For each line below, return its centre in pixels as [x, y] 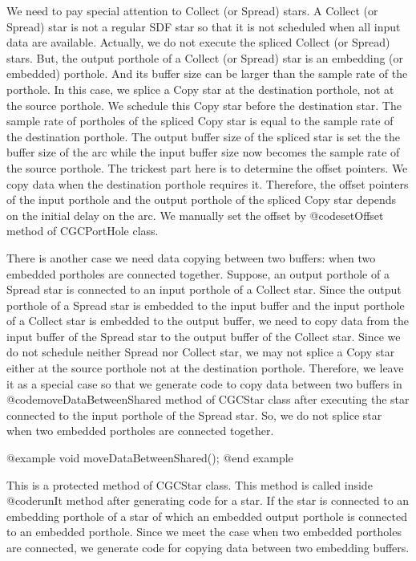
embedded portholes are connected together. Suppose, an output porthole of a [198, 273]
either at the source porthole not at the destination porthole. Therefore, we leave [205, 368]
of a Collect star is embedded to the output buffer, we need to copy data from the [208, 321]
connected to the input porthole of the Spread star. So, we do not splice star [194, 415]
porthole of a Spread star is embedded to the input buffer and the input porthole [206, 305]
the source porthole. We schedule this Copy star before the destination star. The [204, 105]
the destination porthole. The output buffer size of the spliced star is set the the [203, 136]
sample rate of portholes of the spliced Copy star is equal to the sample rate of [200, 121]
